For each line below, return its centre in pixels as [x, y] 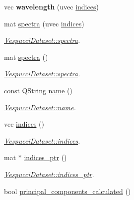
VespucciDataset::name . [40, 107]
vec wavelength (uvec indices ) [51, 6]
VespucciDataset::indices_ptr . [49, 174]
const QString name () [38, 90]
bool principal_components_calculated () [67, 191]
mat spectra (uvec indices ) [44, 23]
